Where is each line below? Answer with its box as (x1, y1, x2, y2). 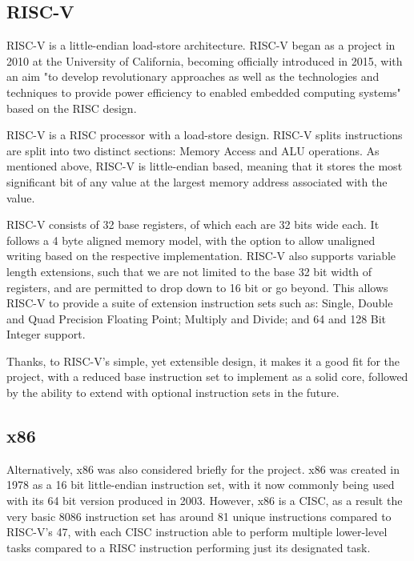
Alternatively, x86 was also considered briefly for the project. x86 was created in (6, 460, 400, 477)
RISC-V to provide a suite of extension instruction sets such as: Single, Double (6, 295, 393, 311)
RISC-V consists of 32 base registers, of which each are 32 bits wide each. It (6, 216, 380, 233)
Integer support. (6, 326, 86, 343)
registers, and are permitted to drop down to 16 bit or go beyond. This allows (6, 278, 388, 295)
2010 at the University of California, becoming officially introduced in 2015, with (6, 52, 403, 69)
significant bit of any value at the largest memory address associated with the (6, 173, 388, 190)
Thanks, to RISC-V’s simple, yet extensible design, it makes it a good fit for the (6, 352, 400, 369)
